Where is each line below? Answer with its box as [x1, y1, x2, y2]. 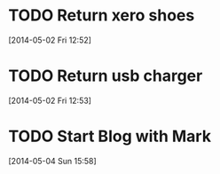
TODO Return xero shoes [8, 5, 195, 26]
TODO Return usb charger [8, 66, 203, 86]
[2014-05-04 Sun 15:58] [8, 155, 97, 166]
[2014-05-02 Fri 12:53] [8, 95, 92, 106]
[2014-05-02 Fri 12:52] [8, 35, 92, 45]
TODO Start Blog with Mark [8, 126, 212, 146]
